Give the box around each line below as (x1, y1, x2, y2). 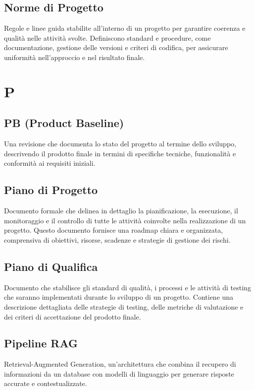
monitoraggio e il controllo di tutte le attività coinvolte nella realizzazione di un (4, 215, 246, 225)
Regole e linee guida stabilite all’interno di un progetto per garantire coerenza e (4, 23, 246, 33)
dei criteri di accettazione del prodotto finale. (4, 311, 141, 322)
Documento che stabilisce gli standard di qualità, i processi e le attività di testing (4, 282, 251, 292)
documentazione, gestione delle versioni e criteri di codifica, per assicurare (4, 42, 228, 53)
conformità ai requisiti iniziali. (4, 158, 96, 168)
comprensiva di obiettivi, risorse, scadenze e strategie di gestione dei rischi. (4, 234, 231, 245)
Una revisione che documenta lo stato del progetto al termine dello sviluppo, (4, 138, 236, 149)
